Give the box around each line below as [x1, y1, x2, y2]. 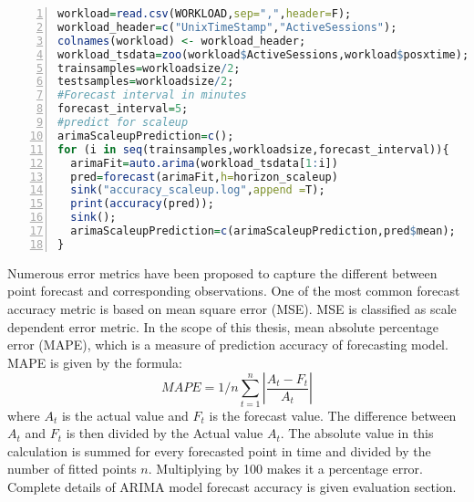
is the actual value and [61, 405, 189, 424]
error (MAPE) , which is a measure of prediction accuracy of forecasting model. [7, 335, 448, 354]
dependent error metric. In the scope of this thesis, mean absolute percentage [7, 317, 439, 336]
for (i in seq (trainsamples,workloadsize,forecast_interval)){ [57, 142, 449, 156]
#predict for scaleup [57, 116, 189, 129]
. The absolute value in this [280, 424, 434, 443]
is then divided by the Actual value [66, 424, 263, 443]
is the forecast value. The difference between [209, 405, 457, 424]
